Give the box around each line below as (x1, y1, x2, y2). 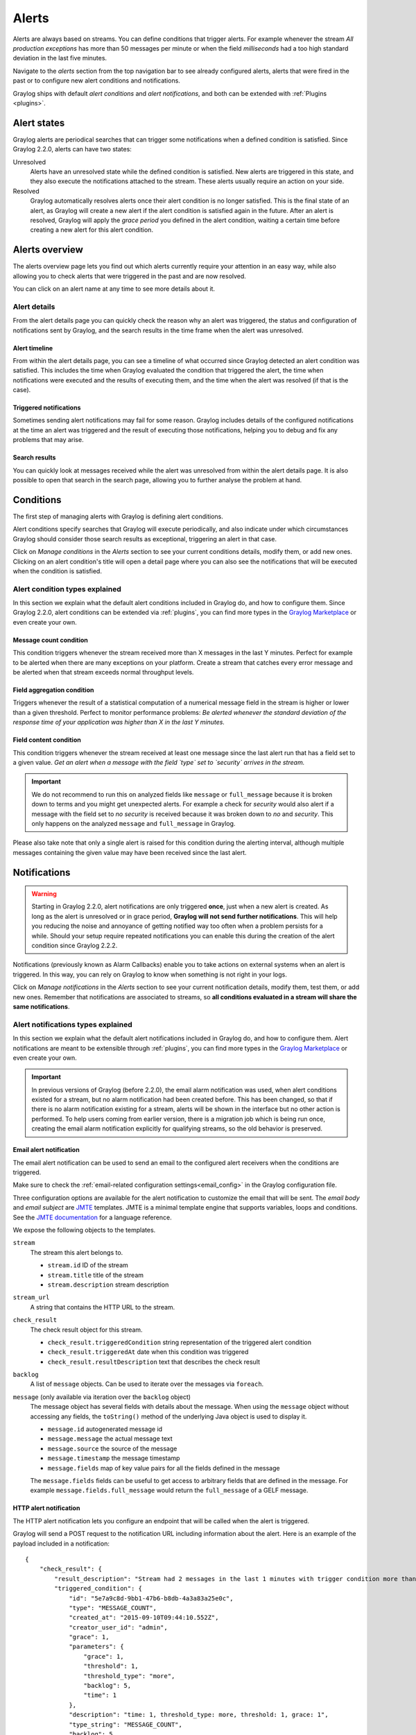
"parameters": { (69, 1643, 124, 1651)
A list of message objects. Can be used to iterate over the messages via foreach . (30, 1380, 264, 1388)
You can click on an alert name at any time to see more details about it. (12, 285, 215, 293)
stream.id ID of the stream (47, 1261, 128, 1269)
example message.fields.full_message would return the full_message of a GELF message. (30, 1486, 309, 1495)
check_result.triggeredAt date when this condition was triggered (47, 1348, 249, 1356)
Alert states (12, 117, 65, 128)
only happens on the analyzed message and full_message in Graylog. (31, 819, 236, 827)
